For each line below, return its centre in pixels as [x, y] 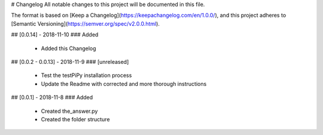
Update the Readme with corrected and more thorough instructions [124, 84]
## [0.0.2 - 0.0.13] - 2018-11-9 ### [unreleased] [70, 62]
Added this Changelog [68, 48]
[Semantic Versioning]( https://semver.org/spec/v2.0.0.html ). [85, 23]
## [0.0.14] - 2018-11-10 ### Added [55, 35]
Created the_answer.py [69, 111]
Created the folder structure [75, 119]
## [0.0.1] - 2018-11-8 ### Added [52, 97]
